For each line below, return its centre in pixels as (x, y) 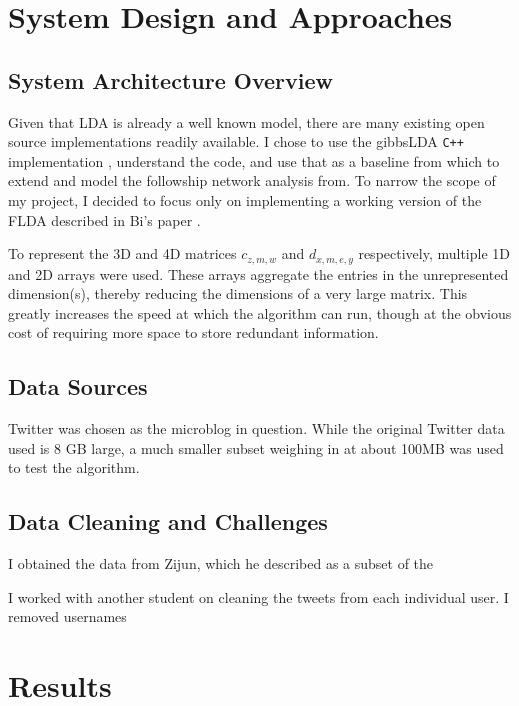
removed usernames (67, 616)
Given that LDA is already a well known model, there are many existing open (246, 121)
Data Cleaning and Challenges (168, 521)
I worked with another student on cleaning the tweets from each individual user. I (258, 596)
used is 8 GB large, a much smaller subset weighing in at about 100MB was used (256, 447)
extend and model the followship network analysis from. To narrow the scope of (252, 180)
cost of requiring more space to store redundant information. (193, 332)
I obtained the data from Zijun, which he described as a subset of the (221, 563)
